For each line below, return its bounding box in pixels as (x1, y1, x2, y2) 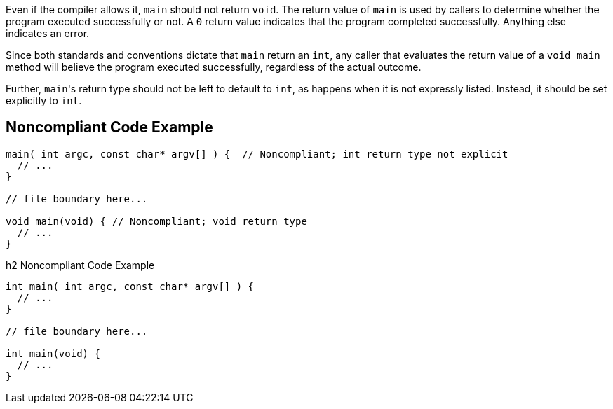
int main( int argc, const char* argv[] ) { (6, 280, 255, 292)
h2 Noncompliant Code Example (6, 258, 155, 271)
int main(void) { (6, 347, 100, 359)
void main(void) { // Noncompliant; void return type (6, 215, 307, 227)
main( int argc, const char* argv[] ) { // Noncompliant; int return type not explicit (6, 148, 508, 160)
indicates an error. (6, 27, 90, 39)
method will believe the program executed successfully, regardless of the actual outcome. (6, 61, 422, 73)
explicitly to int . (6, 95, 82, 106)
